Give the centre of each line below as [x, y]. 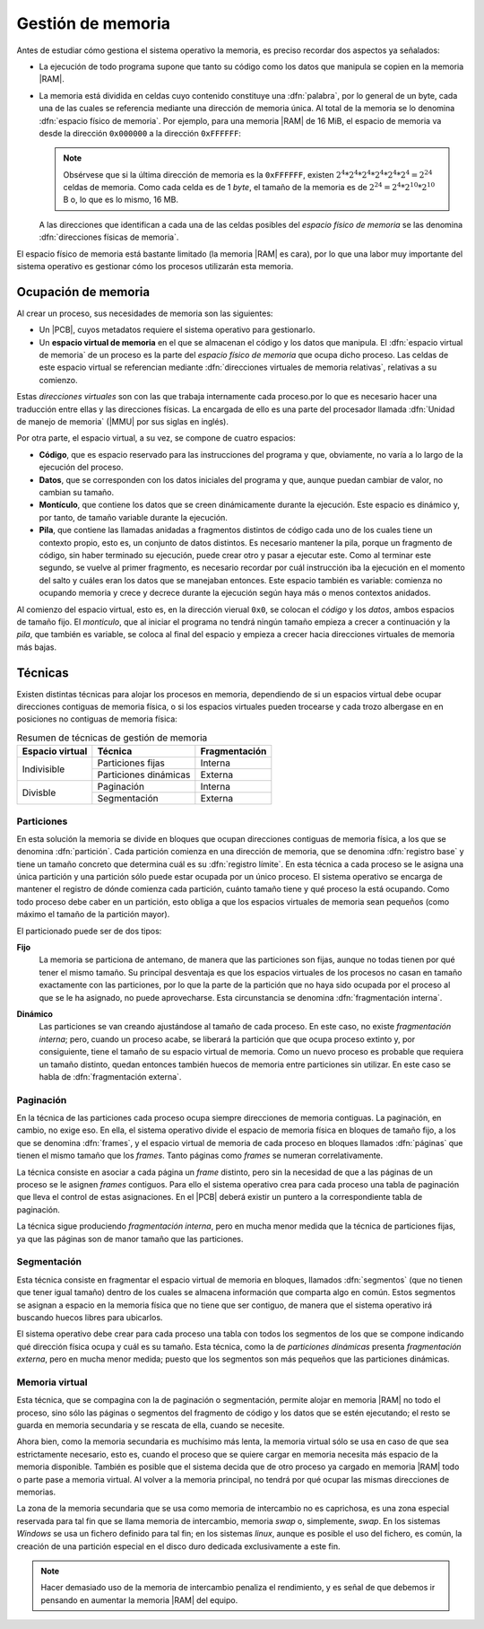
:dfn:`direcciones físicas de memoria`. [109, 237]
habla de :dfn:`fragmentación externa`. [110, 1076]
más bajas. [37, 647]
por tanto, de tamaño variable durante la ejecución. [134, 517]
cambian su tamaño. [77, 492]
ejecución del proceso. [82, 468]
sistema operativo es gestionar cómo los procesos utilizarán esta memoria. [155, 267]
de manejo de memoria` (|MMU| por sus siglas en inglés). [122, 422]
